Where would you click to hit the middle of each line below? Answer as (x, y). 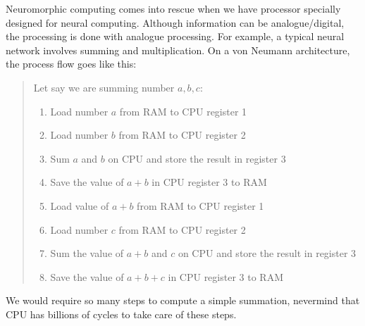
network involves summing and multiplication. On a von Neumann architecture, (178, 50)
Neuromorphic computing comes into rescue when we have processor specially (173, 8)
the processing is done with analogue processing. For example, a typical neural (175, 36)
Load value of (80, 205)
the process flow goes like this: (71, 64)
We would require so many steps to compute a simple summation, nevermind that (183, 300)
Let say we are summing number (104, 87)
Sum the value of (87, 253)
